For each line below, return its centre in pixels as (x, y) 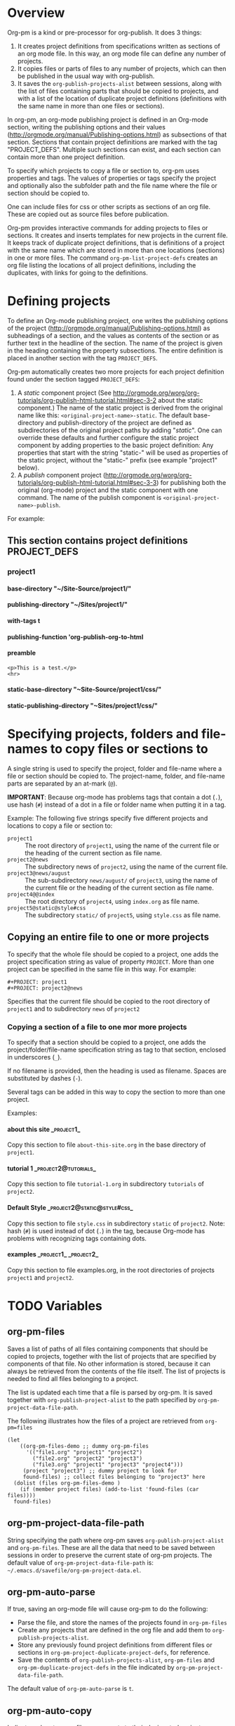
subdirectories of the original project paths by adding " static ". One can (120, 430)
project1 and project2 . (41, 1277)
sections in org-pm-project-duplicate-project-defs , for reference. (114, 1653)
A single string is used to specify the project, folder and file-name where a (115, 768)
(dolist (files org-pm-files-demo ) (67, 1483)
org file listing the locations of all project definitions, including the (102, 265)
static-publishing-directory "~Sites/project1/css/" (82, 705)
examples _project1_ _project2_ (53, 1254)
